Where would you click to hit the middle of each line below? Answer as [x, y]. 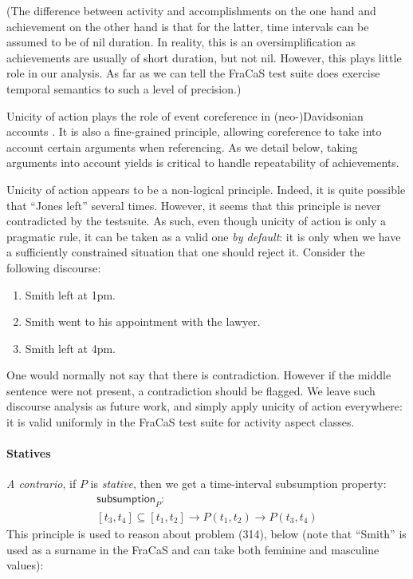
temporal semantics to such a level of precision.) [124, 88]
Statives [29, 453]
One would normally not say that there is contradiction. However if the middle [199, 375]
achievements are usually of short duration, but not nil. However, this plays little [204, 57]
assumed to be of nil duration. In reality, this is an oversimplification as [181, 42]
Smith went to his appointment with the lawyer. [143, 321]
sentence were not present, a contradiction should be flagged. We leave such [191, 390]
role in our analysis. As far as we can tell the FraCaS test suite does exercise [193, 73]
